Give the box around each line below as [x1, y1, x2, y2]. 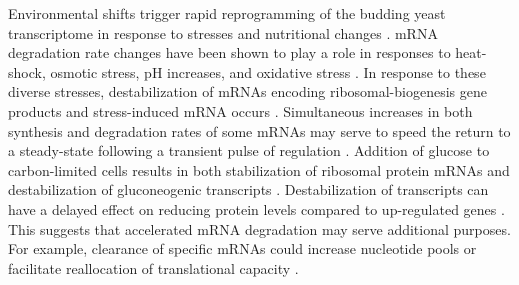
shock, [8, 61, 46, 82]
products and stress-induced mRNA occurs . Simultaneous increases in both [8, 100, 473, 121]
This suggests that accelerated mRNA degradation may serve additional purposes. [8, 218, 511, 239]
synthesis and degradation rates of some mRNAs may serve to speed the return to [8, 120, 511, 141]
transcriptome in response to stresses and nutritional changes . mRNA [8, 22, 438, 43]
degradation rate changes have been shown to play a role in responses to [8, 42, 451, 63]
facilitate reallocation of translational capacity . [8, 257, 299, 278]
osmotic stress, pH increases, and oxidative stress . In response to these [50, 61, 486, 82]
